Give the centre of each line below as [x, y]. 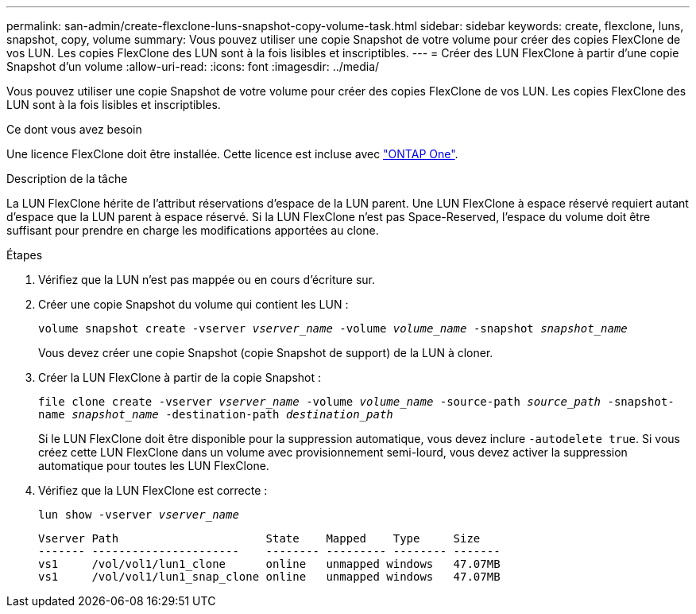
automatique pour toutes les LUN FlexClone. [154, 466]
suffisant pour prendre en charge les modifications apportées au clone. [193, 230]
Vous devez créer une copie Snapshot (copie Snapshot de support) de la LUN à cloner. [266, 353]
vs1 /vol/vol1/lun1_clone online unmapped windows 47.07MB [269, 564]
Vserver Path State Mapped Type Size [259, 538]
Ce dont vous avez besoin [74, 129]
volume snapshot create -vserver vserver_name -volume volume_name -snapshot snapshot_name [333, 328]
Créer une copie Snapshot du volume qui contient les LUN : [193, 304]
